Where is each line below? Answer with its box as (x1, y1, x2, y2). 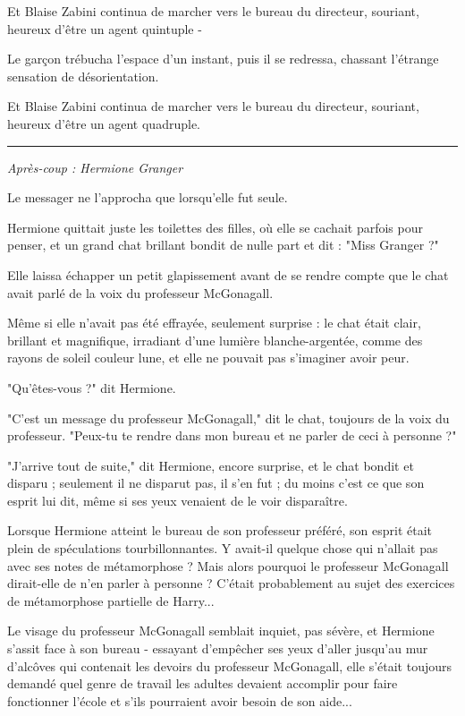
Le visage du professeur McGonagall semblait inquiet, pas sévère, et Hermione (7, 621, 435, 640)
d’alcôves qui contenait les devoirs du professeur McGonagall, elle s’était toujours (7, 656, 452, 675)
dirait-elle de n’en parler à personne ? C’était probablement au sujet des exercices (7, 574, 455, 592)
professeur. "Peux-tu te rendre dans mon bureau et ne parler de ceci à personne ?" (7, 426, 457, 445)
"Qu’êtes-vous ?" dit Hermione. (7, 378, 176, 396)
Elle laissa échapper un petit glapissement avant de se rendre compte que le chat (7, 265, 449, 284)
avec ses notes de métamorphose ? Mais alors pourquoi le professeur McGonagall (7, 556, 449, 575)
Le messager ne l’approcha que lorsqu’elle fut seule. (7, 188, 288, 207)
